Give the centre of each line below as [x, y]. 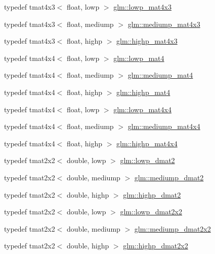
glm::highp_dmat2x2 [156, 246]
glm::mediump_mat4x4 [164, 126]
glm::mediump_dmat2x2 [173, 228]
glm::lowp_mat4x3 [142, 7]
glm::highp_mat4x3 [147, 41]
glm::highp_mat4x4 [147, 143]
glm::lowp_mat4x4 [142, 109]
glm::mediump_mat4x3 [164, 24]
